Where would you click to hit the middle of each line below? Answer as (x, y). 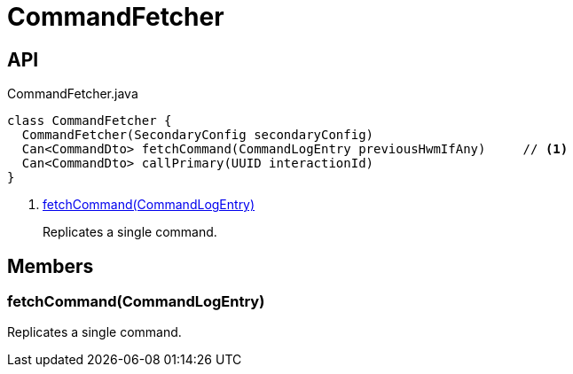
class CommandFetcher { (90, 121)
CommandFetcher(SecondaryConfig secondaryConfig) (198, 135)
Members (51, 266)
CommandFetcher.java (73, 94)
